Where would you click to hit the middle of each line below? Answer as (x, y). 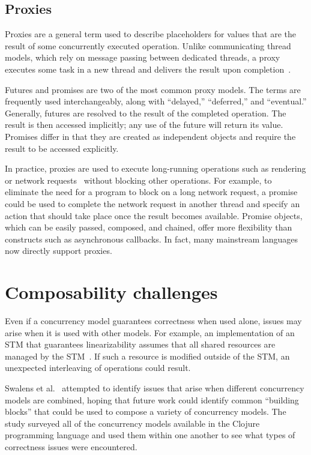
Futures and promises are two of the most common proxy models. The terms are (153, 89)
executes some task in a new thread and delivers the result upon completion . (148, 69)
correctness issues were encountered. (71, 446)
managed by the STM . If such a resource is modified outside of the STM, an (147, 356)
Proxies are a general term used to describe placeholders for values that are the (151, 34)
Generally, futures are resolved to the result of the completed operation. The (146, 113)
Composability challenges (111, 292)
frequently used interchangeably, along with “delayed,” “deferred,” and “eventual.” (156, 101)
